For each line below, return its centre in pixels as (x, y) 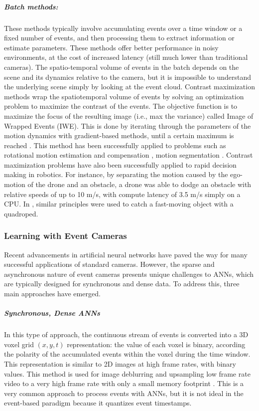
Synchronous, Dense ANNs (52, 313)
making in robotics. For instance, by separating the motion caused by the (116, 174)
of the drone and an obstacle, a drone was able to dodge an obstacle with (139, 184)
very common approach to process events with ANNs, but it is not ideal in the (124, 393)
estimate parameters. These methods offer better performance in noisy (111, 47)
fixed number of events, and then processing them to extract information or (119, 38)
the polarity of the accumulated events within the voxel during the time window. (127, 354)
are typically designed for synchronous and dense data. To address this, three (122, 284)
